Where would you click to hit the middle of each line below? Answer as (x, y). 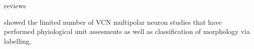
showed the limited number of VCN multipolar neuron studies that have (113, 22)
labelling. (18, 41)
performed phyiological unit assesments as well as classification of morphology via (127, 31)
